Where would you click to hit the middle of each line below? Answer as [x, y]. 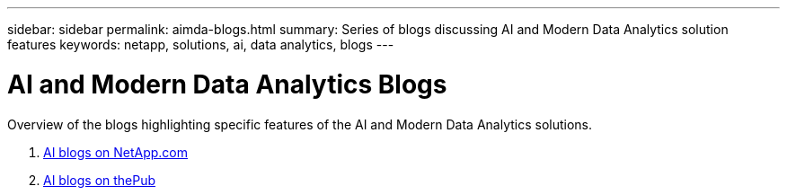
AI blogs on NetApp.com [116, 152]
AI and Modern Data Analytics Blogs [227, 84]
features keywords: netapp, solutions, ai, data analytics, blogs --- [201, 44]
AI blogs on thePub [100, 180]
